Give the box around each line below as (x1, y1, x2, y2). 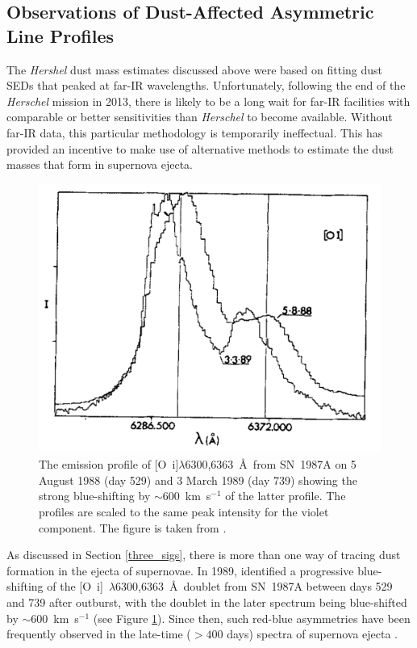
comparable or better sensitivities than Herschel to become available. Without (6, 108, 393, 125)
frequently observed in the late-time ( (6, 625, 191, 642)
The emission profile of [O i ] (39, 456, 179, 473)
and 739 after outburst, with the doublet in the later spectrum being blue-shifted (6, 594, 407, 610)
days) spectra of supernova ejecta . (227, 625, 398, 642)
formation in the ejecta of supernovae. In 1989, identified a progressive (6, 562, 354, 579)
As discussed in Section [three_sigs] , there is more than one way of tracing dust (6, 546, 401, 563)
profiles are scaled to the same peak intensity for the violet (39, 503, 329, 520)
